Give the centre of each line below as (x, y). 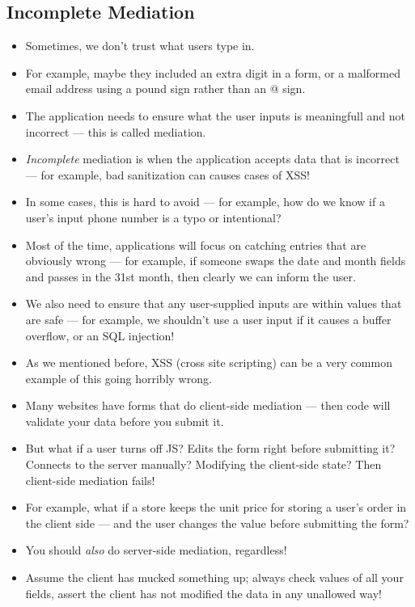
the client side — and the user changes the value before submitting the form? (217, 523)
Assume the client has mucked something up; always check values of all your (214, 577)
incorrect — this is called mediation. (116, 131)
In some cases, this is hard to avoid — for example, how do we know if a (205, 202)
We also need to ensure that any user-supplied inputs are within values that (214, 303)
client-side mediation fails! (90, 480)
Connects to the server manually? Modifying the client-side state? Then (203, 464)
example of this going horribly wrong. (119, 378)
